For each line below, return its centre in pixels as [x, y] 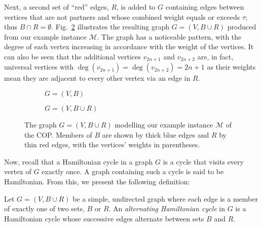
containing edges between [205, 7]
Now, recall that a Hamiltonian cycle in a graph [79, 161]
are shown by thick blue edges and [156, 134]
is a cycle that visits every [203, 161]
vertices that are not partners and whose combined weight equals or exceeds [122, 17]
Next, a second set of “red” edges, [57, 7]
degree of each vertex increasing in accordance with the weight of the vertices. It [129, 46]
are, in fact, [215, 56]
